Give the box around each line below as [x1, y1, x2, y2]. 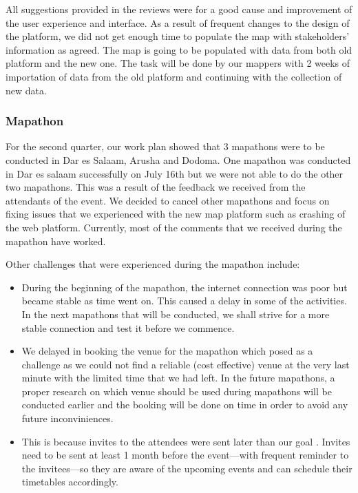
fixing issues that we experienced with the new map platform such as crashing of [6, 207, 346, 221]
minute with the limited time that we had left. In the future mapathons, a [21, 370, 335, 385]
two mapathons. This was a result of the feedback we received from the [6, 180, 306, 194]
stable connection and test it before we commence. [21, 320, 235, 335]
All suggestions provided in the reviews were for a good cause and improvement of [6, 2, 352, 16]
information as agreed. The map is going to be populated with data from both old [6, 42, 352, 56]
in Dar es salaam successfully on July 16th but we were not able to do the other [6, 166, 344, 180]
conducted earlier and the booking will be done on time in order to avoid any [21, 397, 348, 412]
